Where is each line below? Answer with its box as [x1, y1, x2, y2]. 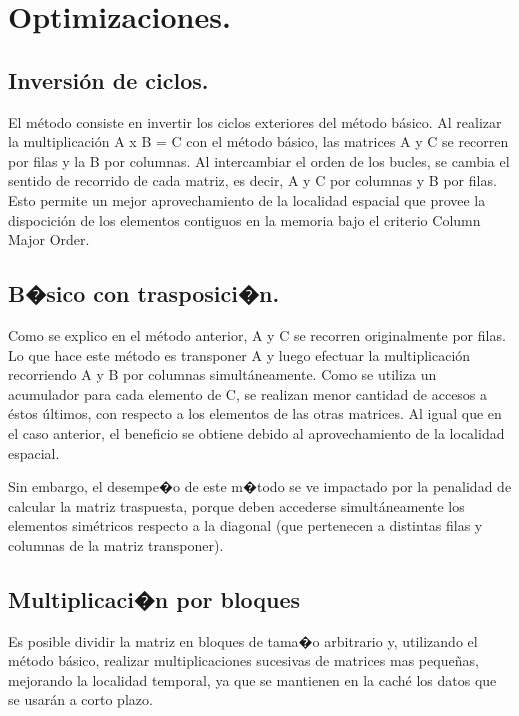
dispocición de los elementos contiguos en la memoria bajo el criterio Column [8, 209, 481, 230]
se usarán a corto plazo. [8, 689, 153, 710]
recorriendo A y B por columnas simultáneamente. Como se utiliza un [8, 364, 437, 385]
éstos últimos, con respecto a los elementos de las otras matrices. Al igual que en [8, 403, 502, 424]
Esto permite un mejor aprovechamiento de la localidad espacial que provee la [8, 189, 486, 210]
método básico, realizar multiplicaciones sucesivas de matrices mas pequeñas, [8, 650, 479, 671]
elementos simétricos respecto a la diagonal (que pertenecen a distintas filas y [8, 515, 483, 536]
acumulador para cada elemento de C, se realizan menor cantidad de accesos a [8, 383, 488, 404]
